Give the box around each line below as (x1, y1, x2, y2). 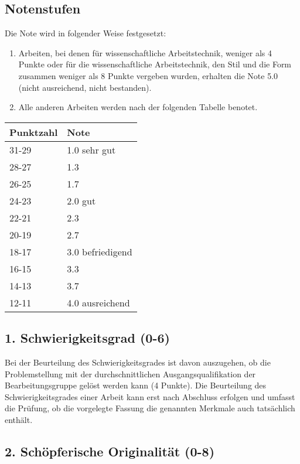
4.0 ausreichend (67, 295, 130, 309)
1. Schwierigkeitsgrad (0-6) (5, 329, 170, 347)
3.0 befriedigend (67, 244, 132, 258)
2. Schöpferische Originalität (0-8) (5, 442, 215, 460)
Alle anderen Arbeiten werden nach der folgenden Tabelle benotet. (18, 101, 258, 113)
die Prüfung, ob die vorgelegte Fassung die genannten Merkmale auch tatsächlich (5, 402, 295, 414)
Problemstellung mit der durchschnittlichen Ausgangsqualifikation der (5, 367, 256, 380)
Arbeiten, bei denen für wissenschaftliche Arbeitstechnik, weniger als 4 (18, 46, 272, 59)
